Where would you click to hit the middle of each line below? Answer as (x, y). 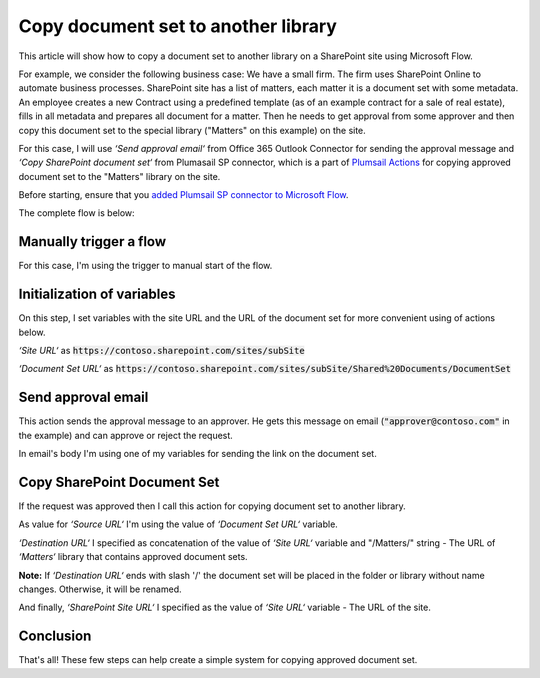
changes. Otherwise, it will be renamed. (100, 589)
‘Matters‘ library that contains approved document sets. (133, 557)
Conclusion (55, 636)
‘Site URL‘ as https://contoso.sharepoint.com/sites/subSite (161, 351)
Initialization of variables (97, 294)
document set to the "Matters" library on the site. (119, 176)
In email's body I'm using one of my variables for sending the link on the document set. (197, 454)
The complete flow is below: (76, 213)
